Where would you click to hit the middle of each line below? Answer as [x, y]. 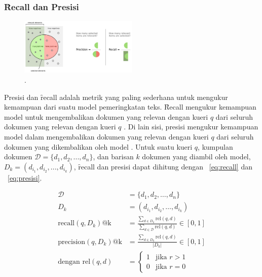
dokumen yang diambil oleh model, [196, 157]
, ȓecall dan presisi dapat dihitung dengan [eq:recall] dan [163, 166]
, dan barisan [113, 157]
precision [72, 242]
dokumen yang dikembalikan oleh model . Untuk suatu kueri [98, 146]
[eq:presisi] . [25, 177]
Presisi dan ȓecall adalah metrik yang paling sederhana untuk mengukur [116, 97]
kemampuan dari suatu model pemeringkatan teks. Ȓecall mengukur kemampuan [130, 107]
